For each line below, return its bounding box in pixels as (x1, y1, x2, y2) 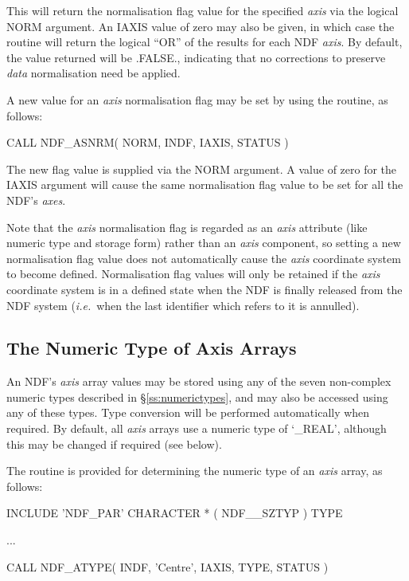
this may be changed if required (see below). (6, 435, 222, 452)
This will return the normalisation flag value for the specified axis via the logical (6, 2, 399, 18)
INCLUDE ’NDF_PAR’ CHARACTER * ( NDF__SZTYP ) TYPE (6, 504, 343, 521)
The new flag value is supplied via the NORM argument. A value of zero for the (6, 160, 397, 177)
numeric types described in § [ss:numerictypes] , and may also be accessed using (6, 388, 388, 405)
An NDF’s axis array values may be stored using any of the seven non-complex (6, 373, 391, 390)
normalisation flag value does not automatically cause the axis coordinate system (6, 249, 401, 266)
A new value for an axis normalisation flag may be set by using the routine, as (6, 91, 388, 108)
